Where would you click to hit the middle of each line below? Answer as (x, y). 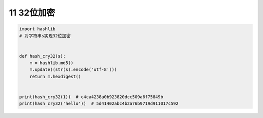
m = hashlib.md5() (51, 63)
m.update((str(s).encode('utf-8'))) (73, 70)
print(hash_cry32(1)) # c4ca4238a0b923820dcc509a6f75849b (91, 97)
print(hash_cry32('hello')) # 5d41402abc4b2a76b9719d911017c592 (99, 104)
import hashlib (37, 29)
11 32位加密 (32, 13)
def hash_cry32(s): (42, 56)
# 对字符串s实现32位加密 (45, 36)
